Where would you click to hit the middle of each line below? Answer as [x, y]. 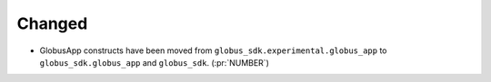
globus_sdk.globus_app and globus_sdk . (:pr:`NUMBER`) [155, 62]
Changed [52, 23]
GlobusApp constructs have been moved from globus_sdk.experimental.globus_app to [213, 50]
